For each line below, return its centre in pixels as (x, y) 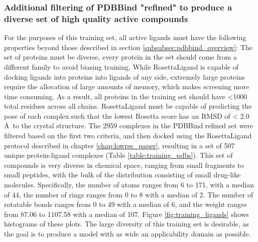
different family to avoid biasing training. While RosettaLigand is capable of (121, 66)
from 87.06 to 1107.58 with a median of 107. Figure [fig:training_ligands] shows (126, 214)
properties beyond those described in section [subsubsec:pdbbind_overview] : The (128, 47)
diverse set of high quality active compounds (96, 18)
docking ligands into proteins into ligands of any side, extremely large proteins (124, 76)
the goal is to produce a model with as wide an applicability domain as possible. (127, 234)
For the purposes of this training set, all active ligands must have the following (125, 37)
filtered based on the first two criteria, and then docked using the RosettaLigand (128, 136)
